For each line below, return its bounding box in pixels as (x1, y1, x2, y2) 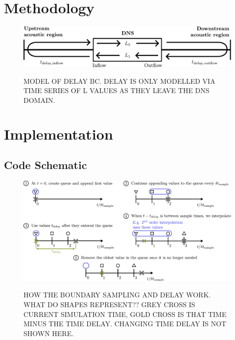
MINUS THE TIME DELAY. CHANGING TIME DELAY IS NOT (23, 318, 227, 329)
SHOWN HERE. (23, 328, 74, 338)
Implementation (4, 123, 113, 144)
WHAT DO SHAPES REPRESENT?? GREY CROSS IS (23, 299, 195, 310)
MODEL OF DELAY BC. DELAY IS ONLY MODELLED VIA (23, 75, 215, 86)
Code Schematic (4, 157, 87, 172)
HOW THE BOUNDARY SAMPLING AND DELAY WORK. (23, 290, 211, 300)
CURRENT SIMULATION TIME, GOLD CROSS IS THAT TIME (23, 309, 227, 319)
